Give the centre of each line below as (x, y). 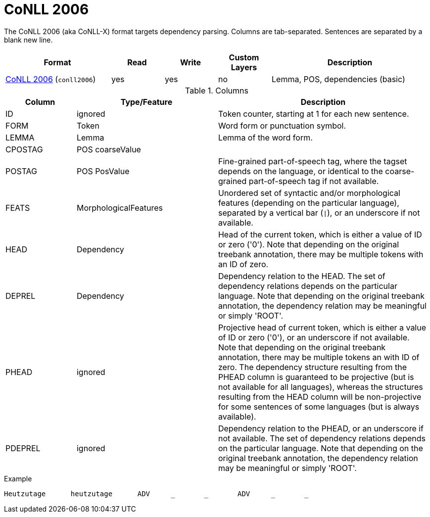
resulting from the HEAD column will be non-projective (320, 397)
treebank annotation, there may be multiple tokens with (321, 254)
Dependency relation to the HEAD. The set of (302, 276)
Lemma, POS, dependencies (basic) (338, 79)
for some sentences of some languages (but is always (319, 406)
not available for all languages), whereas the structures (320, 387)
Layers (244, 67)
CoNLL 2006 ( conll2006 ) (51, 79)
